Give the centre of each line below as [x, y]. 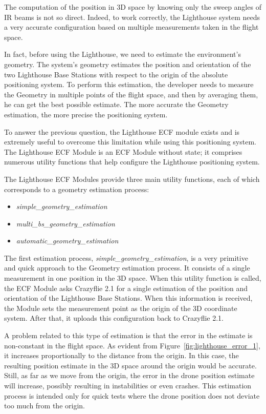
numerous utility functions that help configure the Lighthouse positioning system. [132, 162]
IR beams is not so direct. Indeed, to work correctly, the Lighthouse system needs [132, 17]
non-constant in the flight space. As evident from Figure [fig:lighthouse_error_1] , [132, 345]
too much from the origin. [45, 406]
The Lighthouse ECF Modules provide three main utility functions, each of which [132, 179]
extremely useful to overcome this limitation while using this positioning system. [130, 142]
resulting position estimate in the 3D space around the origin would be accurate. [130, 365]
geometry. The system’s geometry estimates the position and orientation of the [128, 64]
